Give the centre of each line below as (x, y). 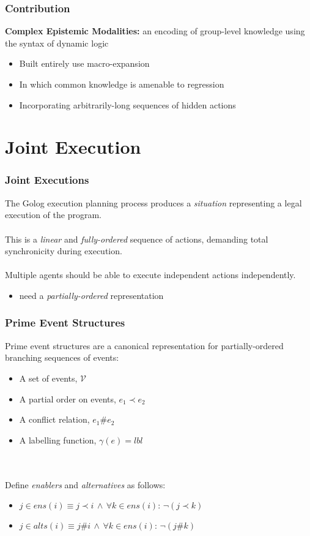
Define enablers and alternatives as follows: (85, 484)
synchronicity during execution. (64, 251)
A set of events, (48, 378)
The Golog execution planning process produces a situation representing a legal (153, 202)
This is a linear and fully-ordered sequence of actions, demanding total (137, 239)
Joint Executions (47, 180)
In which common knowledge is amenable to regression (122, 84)
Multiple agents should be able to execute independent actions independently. (150, 275)
